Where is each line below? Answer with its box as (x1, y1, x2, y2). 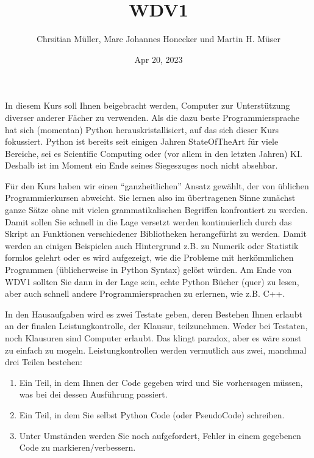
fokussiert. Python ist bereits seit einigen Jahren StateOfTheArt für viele (5, 135, 279, 148)
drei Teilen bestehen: (5, 355, 82, 368)
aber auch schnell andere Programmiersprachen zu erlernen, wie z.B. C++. (5, 287, 285, 300)
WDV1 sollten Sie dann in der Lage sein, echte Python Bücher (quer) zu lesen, (5, 275, 299, 288)
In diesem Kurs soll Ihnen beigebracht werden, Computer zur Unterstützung (5, 99, 290, 112)
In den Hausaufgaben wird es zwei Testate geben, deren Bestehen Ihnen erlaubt (5, 307, 302, 320)
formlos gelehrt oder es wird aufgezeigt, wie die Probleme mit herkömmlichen (5, 251, 294, 264)
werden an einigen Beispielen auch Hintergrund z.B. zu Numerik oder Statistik (5, 239, 299, 252)
